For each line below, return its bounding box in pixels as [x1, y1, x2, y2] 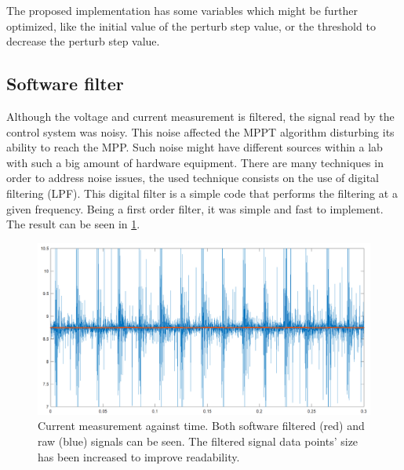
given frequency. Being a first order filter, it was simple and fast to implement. [6, 200, 384, 217]
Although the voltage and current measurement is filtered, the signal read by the [6, 107, 395, 124]
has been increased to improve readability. [38, 448, 240, 465]
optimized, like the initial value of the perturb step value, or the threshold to [6, 17, 376, 34]
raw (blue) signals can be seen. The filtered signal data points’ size [38, 432, 359, 449]
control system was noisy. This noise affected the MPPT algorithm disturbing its [6, 123, 395, 140]
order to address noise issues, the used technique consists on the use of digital [6, 169, 379, 186]
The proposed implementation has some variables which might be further [6, 2, 359, 18]
